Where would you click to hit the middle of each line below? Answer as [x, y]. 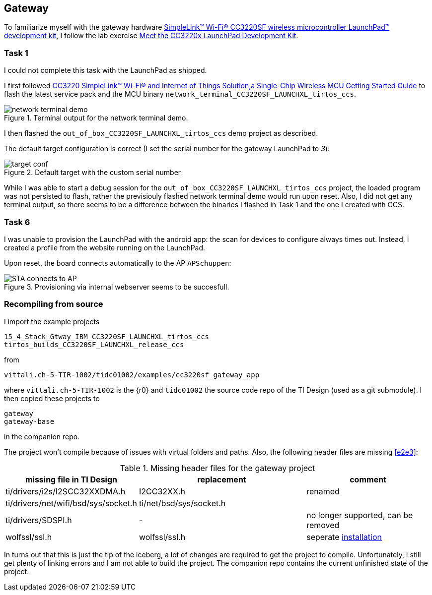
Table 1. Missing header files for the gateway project [217, 468]
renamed [323, 491]
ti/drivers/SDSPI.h [39, 520]
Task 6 [17, 222]
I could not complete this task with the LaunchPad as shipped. [106, 70]
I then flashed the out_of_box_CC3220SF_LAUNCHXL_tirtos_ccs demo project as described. [161, 133]
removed [323, 525]
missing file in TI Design [71, 479]
